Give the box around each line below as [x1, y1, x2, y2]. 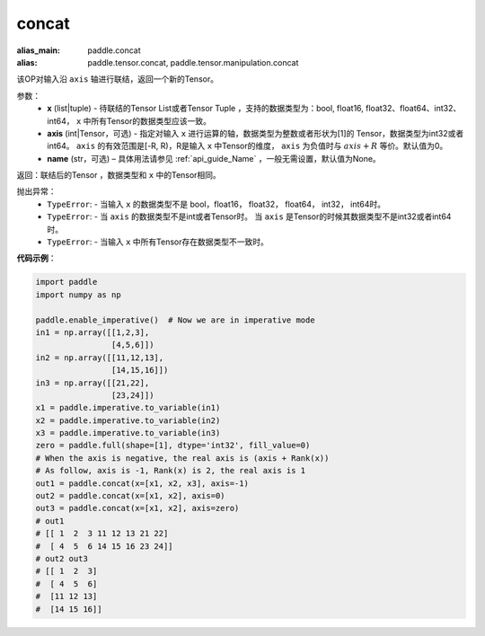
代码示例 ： [16, 252, 57, 264]
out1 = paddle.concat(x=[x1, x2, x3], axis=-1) [35, 478, 249, 489]
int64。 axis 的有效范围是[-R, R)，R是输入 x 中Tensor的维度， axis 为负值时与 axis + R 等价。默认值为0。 [47, 140, 448, 152]
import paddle [35, 277, 98, 287]
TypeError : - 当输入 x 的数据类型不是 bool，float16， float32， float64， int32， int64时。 [47, 199, 386, 209]
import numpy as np [35, 289, 121, 300]
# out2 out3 [35, 553, 89, 563]
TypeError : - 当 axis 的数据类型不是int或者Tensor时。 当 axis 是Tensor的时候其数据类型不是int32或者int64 [47, 211, 452, 222]
